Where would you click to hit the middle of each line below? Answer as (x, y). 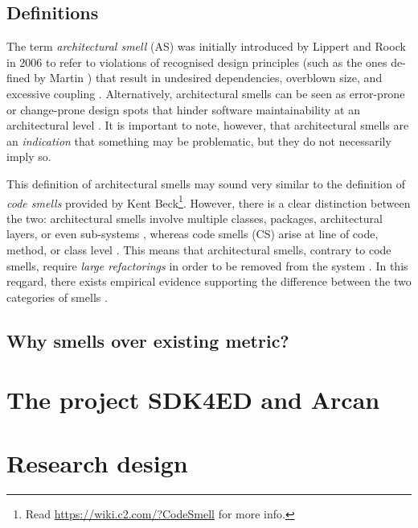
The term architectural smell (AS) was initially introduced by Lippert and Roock (206, 46)
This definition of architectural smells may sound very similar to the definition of (206, 183)
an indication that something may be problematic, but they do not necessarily (199, 140)
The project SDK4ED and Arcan (193, 400)
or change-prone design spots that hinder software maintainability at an (183, 109)
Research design (97, 462)
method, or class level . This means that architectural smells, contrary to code (199, 249)
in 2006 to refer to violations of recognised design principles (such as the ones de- (206, 62)
